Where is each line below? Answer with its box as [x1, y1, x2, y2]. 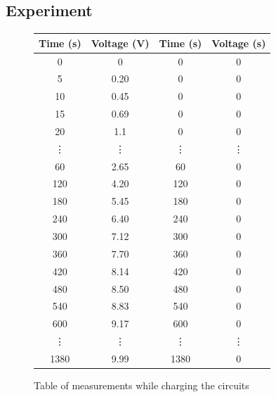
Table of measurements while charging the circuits [34, 377, 249, 392]
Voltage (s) [211, 35, 266, 50]
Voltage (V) [91, 35, 150, 50]
